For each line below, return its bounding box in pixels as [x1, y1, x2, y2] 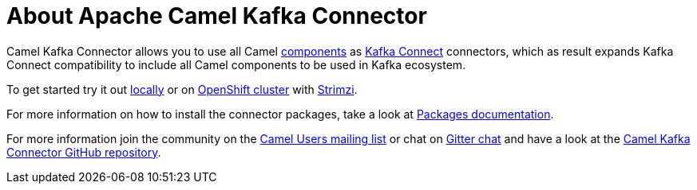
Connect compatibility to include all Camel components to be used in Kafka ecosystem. [6, 57, 466, 72]
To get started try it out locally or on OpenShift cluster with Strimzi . [6, 82, 358, 96]
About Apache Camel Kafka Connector [6, 2, 427, 29]
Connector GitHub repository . [6, 145, 161, 159]
